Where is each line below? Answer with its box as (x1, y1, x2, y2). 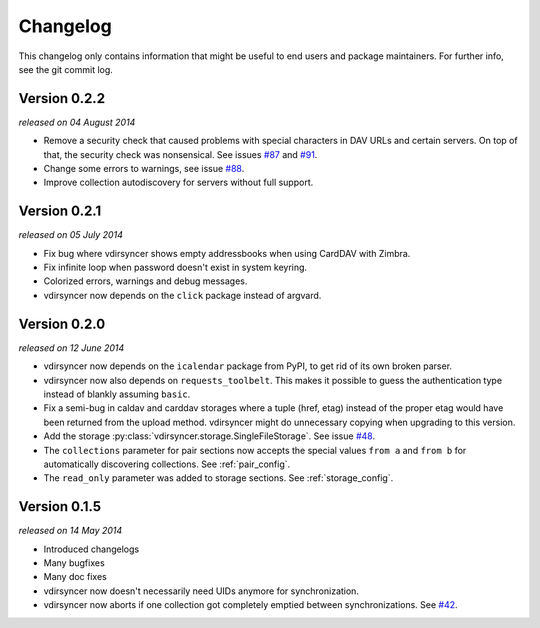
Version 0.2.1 (18, 203, 102, 220)
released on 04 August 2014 (18, 116, 136, 128)
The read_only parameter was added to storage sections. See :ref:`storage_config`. (43, 472, 394, 484)
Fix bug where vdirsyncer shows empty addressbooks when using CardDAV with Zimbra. (43, 247, 411, 259)
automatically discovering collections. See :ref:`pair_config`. (43, 458, 291, 470)
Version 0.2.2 (18, 90, 105, 107)
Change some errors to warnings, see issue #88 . (43, 163, 245, 175)
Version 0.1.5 (18, 498, 102, 515)
